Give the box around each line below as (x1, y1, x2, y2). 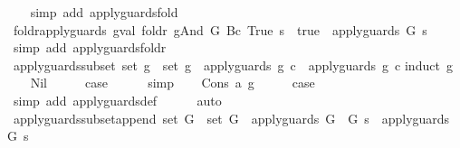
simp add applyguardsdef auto (13, 90, 222, 109)
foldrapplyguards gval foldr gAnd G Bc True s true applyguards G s (13, 20, 427, 39)
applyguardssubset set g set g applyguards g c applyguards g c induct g (13, 55, 453, 74)
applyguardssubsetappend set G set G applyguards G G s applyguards (13, 108, 450, 127)
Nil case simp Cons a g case (30, 73, 315, 92)
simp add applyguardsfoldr (13, 38, 167, 57)
